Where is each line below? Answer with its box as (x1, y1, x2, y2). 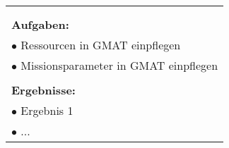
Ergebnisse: (11, 82, 76, 98)
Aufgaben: (11, 16, 69, 32)
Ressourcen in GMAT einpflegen (20, 37, 181, 53)
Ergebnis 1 (20, 102, 74, 118)
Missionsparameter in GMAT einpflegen (20, 57, 218, 73)
